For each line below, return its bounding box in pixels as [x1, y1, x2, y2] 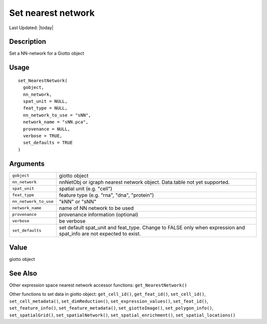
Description [9, 38, 46, 46]
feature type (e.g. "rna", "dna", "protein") [59, 192, 154, 199]
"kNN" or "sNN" [59, 198, 96, 205]
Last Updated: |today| [9, 25, 54, 31]
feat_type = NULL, [23, 105, 68, 111]
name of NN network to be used [59, 204, 134, 211]
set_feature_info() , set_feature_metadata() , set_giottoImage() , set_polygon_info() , [9, 305, 214, 311]
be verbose [59, 217, 86, 224]
